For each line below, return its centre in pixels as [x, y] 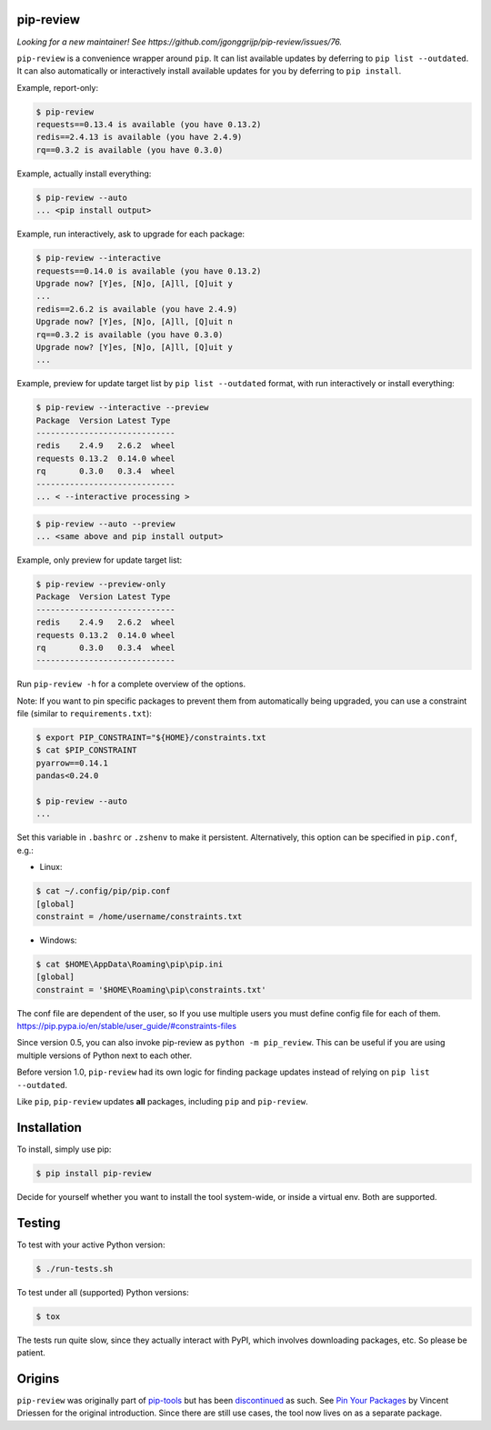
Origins [38, 1379]
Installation [49, 1127]
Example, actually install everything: [84, 174]
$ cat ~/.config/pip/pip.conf [103, 891]
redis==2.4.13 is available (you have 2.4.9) [139, 137]
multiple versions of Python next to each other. [105, 1055]
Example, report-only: [58, 87]
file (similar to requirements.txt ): [84, 714]
